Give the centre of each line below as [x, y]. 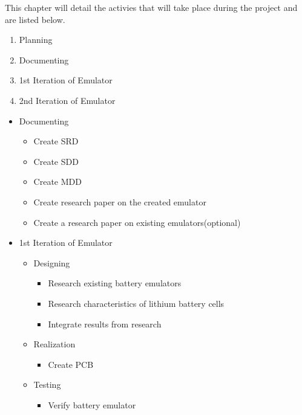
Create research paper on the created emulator [120, 201]
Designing [52, 262]
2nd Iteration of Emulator [67, 100]
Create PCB [71, 364]
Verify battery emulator [92, 404]
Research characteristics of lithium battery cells [136, 303]
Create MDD [57, 182]
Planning [36, 40]
